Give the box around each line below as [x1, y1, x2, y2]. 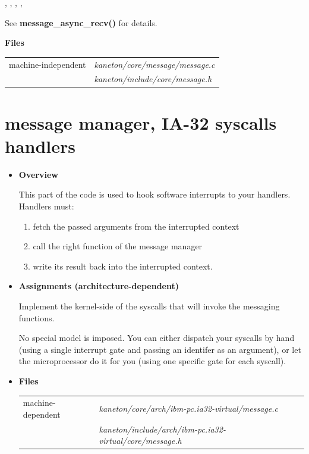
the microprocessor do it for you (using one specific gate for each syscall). [18, 355, 286, 367]
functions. [18, 311, 55, 324]
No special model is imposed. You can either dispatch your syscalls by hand [18, 331, 295, 344]
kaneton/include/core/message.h [94, 73, 212, 85]
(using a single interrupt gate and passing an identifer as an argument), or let [18, 343, 301, 355]
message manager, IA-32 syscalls [5, 110, 277, 134]
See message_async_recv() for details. [5, 16, 157, 29]
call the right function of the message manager [33, 240, 203, 252]
